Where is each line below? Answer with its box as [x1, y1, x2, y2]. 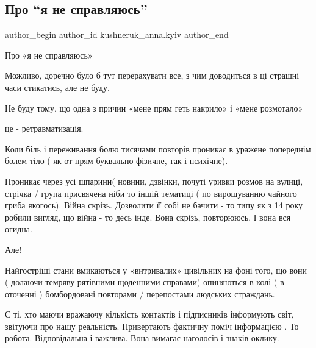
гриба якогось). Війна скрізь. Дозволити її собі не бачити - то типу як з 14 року [5, 199, 303, 211]
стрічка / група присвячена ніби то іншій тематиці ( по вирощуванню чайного [5, 186, 297, 199]
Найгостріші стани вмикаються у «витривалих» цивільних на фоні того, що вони [5, 263, 307, 276]
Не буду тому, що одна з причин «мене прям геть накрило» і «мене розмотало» [5, 101, 303, 114]
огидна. [5, 222, 32, 235]
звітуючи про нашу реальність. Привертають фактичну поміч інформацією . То [5, 319, 299, 332]
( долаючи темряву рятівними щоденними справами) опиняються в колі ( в [5, 275, 284, 288]
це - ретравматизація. [5, 122, 84, 135]
